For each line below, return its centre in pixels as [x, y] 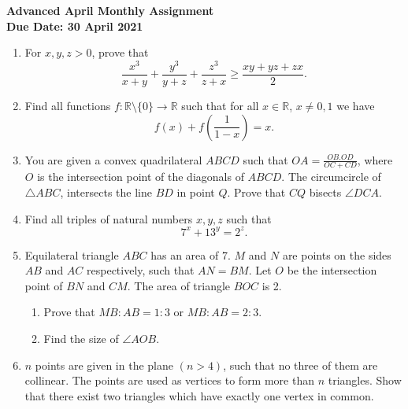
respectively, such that [141, 270]
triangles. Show [365, 380]
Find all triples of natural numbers [109, 218]
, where [375, 159]
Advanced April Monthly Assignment [110, 10]
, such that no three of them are [300, 365]
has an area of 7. [191, 254]
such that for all [220, 105]
